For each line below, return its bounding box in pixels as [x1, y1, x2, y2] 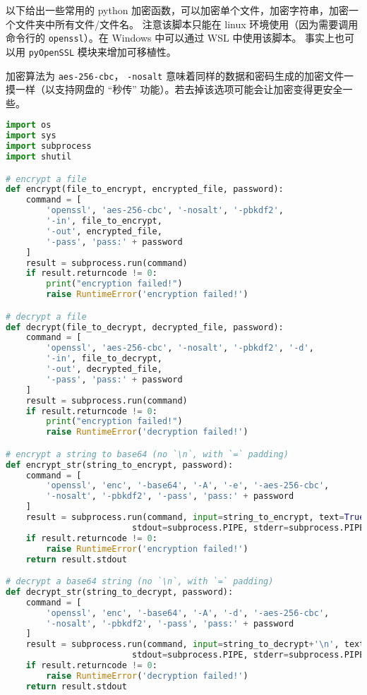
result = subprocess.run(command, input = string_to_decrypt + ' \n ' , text [25, 639, 365, 650]
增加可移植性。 [107, 44, 176, 59]
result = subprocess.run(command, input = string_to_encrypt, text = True [25, 512, 365, 523]
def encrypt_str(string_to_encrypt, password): [6, 459, 234, 470]
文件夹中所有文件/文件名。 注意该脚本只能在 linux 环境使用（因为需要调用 [15, 16, 359, 31]
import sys [6, 131, 56, 141]
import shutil [6, 151, 72, 162]
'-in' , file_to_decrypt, [46, 353, 162, 364]
